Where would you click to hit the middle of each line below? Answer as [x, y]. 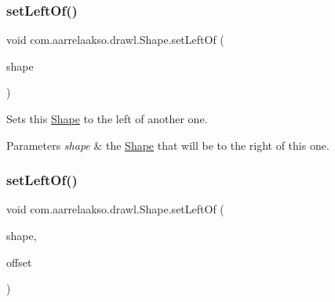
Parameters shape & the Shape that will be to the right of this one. [168, 145]
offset [19, 262]
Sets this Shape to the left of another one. [107, 118]
